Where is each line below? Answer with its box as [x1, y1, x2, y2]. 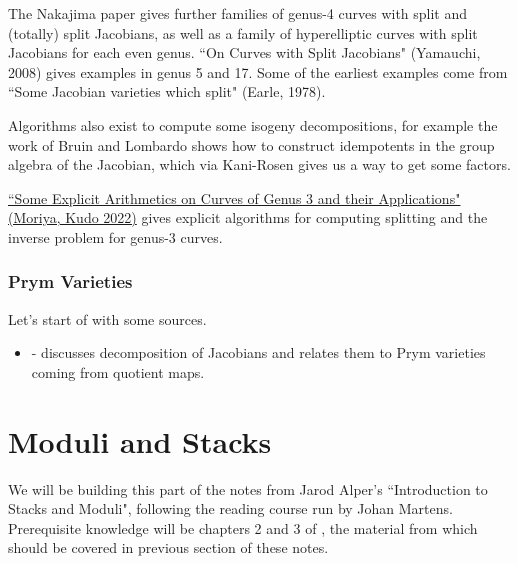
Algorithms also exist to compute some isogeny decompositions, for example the [8, 114, 498, 135]
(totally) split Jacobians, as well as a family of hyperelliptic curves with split [8, 22, 478, 43]
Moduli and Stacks [8, 420, 272, 461]
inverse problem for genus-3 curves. [8, 226, 223, 247]
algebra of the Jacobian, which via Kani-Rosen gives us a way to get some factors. [8, 154, 511, 175]
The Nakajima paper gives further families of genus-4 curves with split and [8, 3, 468, 23]
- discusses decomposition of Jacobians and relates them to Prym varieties [31, 342, 486, 363]
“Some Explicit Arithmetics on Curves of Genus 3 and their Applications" [8, 187, 461, 208]
